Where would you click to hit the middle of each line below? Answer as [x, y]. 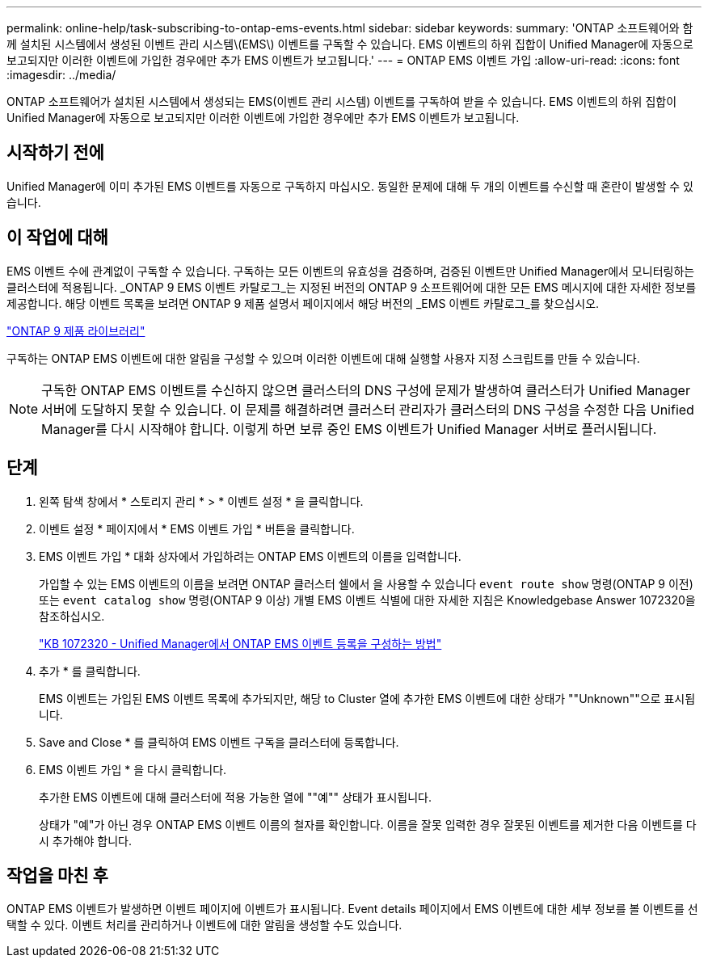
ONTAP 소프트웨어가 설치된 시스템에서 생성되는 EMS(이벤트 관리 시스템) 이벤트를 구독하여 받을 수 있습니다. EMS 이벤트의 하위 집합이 [342, 101]
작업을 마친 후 [57, 875]
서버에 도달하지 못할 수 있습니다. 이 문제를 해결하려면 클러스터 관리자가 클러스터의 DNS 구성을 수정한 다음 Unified [368, 409]
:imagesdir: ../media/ [61, 75]
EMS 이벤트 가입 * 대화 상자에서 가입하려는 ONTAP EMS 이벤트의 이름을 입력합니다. [250, 556]
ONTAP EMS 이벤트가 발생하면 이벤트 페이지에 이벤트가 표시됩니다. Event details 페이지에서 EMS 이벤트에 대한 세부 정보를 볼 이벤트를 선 [352, 909]
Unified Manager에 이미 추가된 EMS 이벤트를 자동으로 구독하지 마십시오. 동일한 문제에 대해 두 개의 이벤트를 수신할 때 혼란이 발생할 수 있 [350, 186]
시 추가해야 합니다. [85, 840]
